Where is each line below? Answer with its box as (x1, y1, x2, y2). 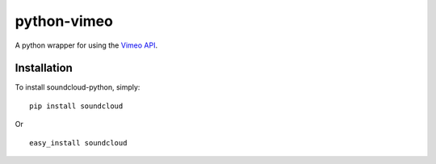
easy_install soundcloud (29, 138, 128, 147)
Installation (15, 61, 73, 75)
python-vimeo (15, 12, 113, 30)
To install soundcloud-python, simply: (15, 82, 140, 92)
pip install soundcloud (29, 101, 124, 111)
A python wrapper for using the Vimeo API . (15, 40, 157, 50)
